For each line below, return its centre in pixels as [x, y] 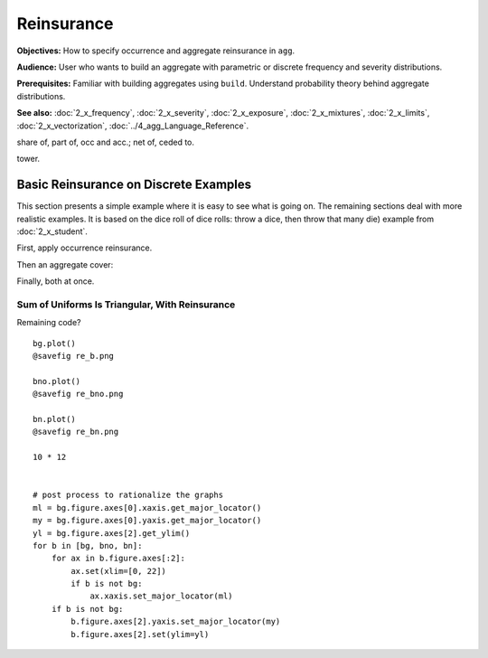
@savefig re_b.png [74, 356]
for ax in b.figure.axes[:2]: [118, 559]
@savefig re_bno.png [78, 394]
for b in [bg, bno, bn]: [88, 545]
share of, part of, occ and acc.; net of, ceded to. [105, 142]
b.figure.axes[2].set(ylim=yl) [140, 634]
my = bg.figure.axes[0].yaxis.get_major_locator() [147, 521]
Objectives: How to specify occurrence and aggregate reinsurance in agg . [156, 51]
